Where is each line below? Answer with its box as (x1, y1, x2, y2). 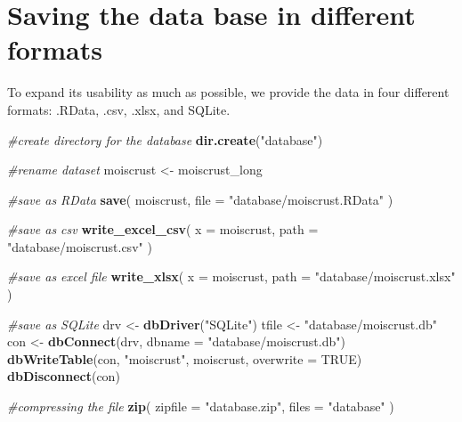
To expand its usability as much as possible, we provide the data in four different (7, 83, 450, 101)
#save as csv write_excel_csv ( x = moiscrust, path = (7, 220, 319, 239)
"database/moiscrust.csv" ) (7, 237, 152, 256)
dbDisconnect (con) (7, 367, 120, 385)
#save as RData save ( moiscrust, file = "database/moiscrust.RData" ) (7, 190, 393, 208)
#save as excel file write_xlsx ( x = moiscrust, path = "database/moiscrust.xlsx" (7, 267, 456, 286)
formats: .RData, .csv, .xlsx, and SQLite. (7, 100, 231, 118)
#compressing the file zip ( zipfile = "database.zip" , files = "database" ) (7, 397, 394, 416)
